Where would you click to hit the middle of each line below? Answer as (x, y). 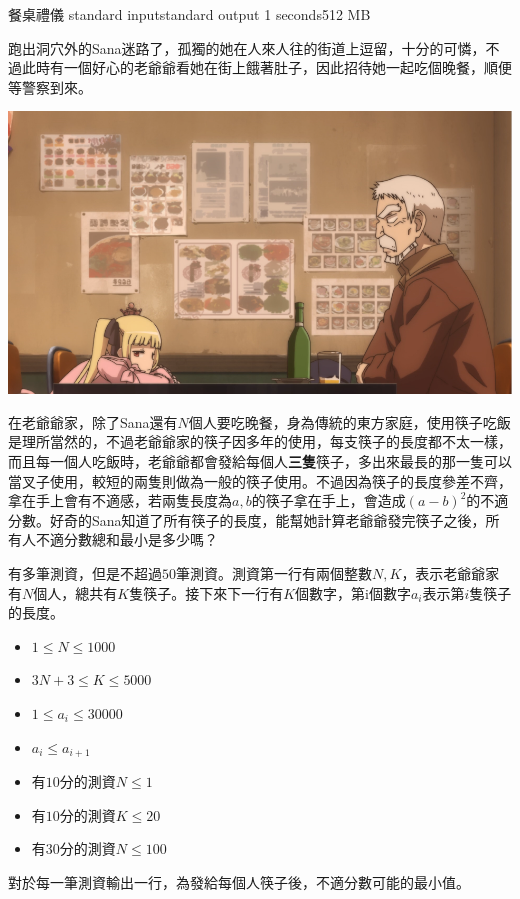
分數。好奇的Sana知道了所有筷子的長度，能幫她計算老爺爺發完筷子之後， (247, 519)
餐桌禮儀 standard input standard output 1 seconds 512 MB (189, 14)
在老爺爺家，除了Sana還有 (93, 421)
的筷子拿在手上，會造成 (328, 500)
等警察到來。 (50, 86)
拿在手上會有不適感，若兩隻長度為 (120, 500)
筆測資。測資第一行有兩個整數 (274, 572)
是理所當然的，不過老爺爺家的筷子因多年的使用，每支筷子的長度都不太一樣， (260, 441)
